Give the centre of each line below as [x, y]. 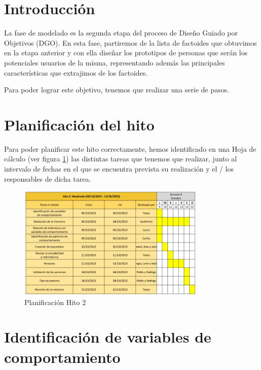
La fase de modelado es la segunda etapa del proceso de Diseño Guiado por [121, 33]
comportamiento [62, 357]
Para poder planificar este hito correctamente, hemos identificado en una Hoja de [130, 148]
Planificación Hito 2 [55, 302]
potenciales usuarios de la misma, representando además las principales [115, 62]
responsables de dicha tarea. [48, 178]
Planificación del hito [79, 124]
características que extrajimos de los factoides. [76, 72]
